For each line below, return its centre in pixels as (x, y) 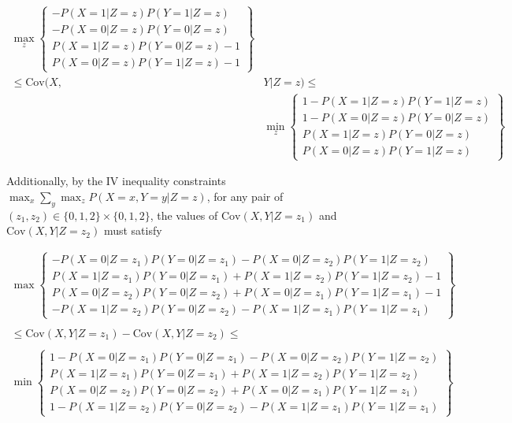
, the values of (184, 215)
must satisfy (133, 230)
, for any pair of (245, 196)
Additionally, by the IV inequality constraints (116, 181)
